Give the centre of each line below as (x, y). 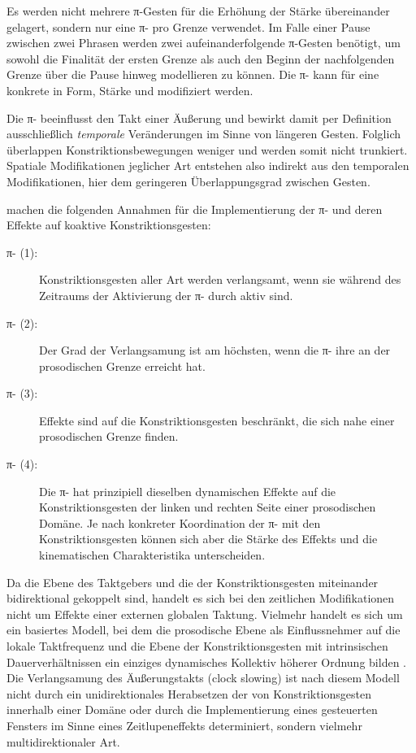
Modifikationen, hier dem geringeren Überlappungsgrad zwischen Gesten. (188, 181)
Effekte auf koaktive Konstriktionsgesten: (109, 225)
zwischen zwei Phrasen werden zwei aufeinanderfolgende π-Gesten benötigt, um (204, 43)
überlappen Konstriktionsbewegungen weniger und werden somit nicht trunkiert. (207, 149)
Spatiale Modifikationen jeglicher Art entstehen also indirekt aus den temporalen (208, 165)
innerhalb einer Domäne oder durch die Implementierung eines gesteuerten (192, 709)
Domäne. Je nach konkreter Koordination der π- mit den (180, 522)
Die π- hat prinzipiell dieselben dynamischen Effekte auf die (188, 491)
